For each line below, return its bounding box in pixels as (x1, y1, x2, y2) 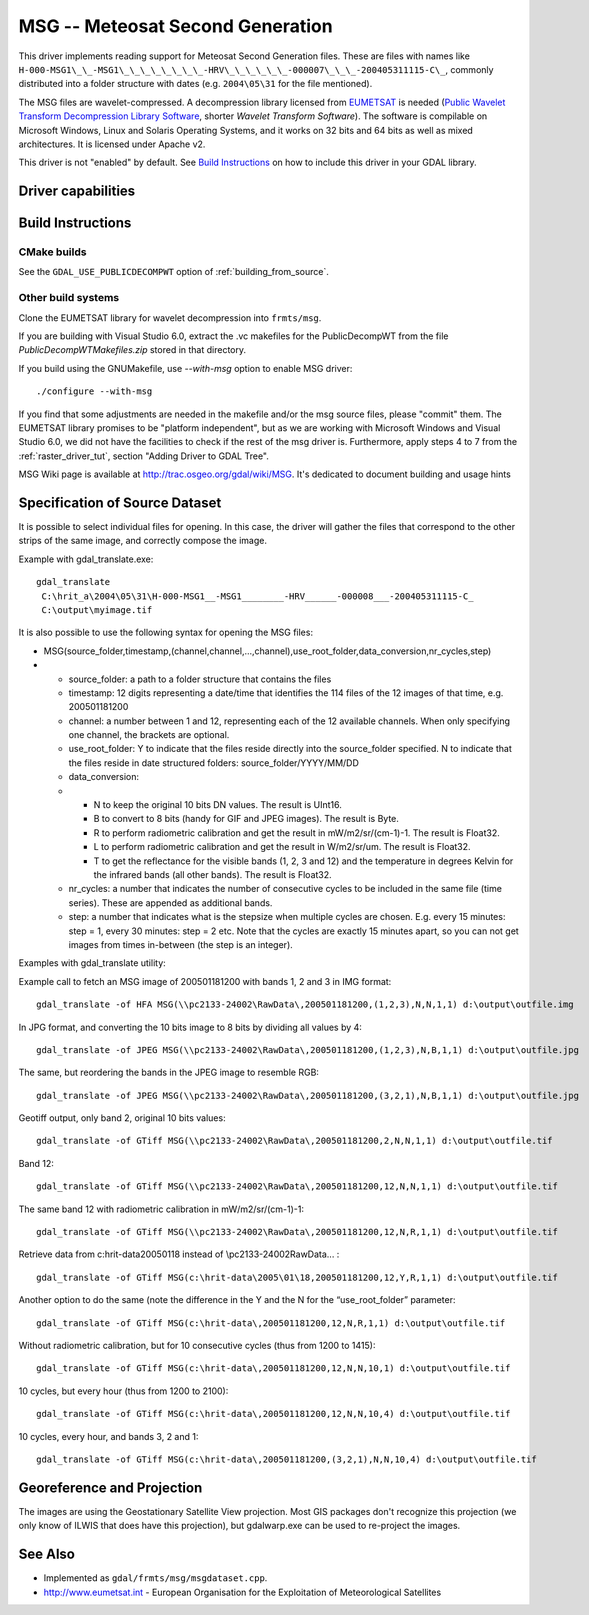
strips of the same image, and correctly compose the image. (18, 535, 267, 547)
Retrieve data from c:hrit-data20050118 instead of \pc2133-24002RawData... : (18, 1248, 340, 1260)
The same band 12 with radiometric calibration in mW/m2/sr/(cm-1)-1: (18, 1203, 305, 1215)
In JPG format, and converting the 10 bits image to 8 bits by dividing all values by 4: (18, 1021, 362, 1033)
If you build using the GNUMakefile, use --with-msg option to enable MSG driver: (18, 362, 353, 374)
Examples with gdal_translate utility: (18, 957, 167, 969)
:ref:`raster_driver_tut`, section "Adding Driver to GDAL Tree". (18, 450, 270, 462)
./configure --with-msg (36, 386, 153, 397)
